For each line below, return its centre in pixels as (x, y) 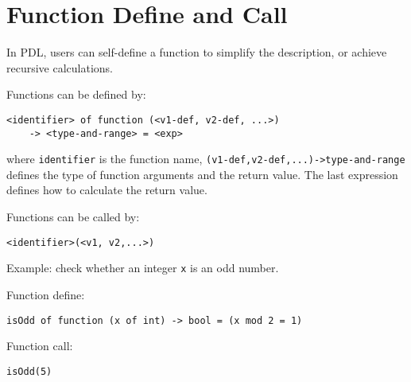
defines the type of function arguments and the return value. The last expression (202, 174)
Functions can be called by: (73, 217)
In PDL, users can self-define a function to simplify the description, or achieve (197, 52)
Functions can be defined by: (76, 94)
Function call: (40, 346)
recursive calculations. (60, 67)
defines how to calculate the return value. (107, 190)
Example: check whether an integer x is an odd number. (143, 268)
